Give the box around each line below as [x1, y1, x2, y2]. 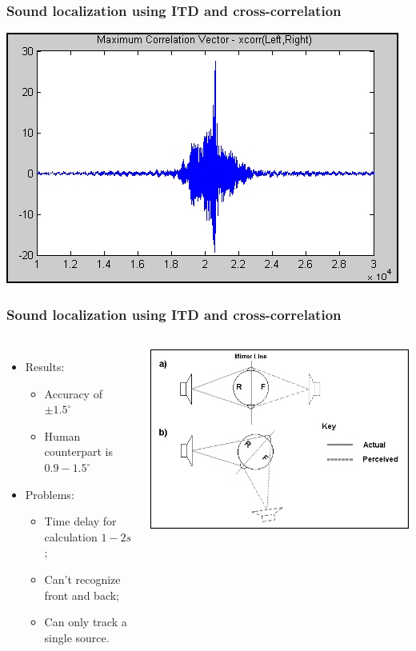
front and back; [44, 586, 119, 603]
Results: [25, 358, 65, 375]
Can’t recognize [44, 570, 121, 587]
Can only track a [44, 613, 127, 630]
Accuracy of [44, 385, 102, 401]
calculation [44, 528, 98, 545]
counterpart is [44, 443, 113, 460]
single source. [44, 629, 110, 645]
